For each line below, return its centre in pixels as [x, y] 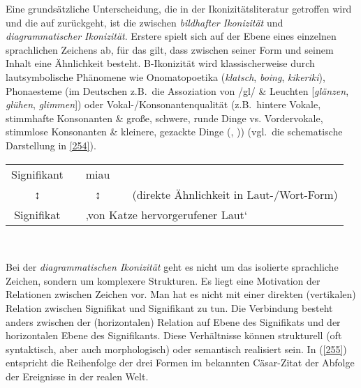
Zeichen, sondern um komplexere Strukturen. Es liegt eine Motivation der [163, 280]
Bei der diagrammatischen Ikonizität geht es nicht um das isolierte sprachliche [172, 267]
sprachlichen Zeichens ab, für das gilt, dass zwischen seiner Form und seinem [170, 49]
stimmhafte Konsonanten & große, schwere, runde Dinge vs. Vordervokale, [164, 118]
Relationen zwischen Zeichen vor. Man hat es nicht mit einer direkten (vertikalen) [181, 294]
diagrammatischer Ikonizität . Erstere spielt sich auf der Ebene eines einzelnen [171, 36]
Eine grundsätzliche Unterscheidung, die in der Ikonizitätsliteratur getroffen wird [179, 8]
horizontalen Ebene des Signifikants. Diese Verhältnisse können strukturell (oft [174, 335]
